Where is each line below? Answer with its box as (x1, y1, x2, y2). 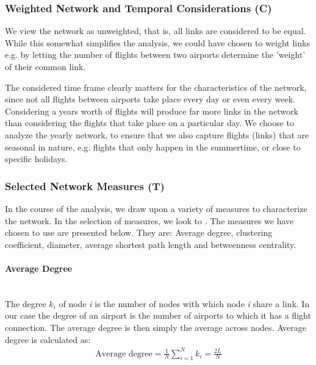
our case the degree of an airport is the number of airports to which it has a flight (5, 309, 311, 322)
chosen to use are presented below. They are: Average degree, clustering (5, 226, 273, 239)
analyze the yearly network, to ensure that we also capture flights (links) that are (5, 128, 309, 141)
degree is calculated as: (5, 333, 91, 346)
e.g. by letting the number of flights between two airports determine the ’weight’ (5, 48, 306, 61)
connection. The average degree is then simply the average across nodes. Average (5, 321, 307, 333)
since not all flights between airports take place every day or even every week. (5, 93, 295, 105)
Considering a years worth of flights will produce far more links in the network (5, 104, 298, 117)
